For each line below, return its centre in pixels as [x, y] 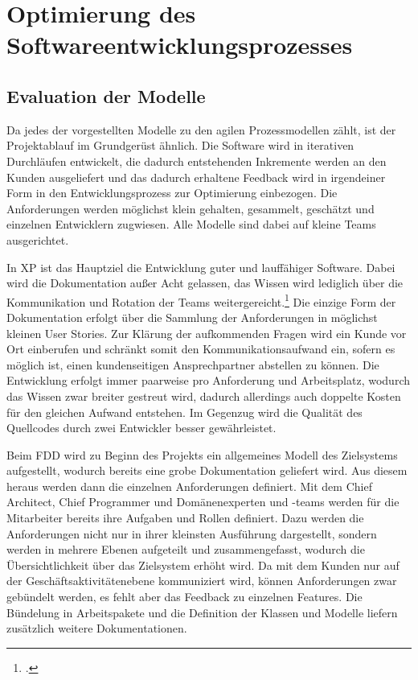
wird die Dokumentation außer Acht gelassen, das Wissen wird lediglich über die [205, 283]
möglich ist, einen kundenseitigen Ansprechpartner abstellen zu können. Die [193, 364]
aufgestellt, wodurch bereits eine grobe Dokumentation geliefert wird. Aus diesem [207, 470]
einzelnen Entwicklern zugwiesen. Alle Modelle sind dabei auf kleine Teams [191, 224]
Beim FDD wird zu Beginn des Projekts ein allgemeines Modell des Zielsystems [202, 454]
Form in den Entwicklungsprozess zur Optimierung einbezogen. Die [172, 193]
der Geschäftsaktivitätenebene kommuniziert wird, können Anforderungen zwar [202, 581]
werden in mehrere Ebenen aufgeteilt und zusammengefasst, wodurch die [186, 549]
